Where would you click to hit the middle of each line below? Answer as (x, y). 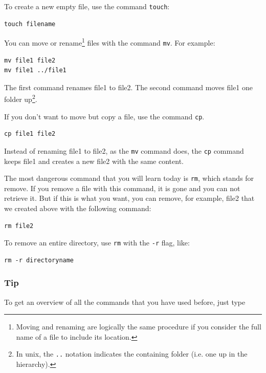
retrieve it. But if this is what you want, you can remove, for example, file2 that (129, 198)
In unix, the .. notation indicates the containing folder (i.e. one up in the (132, 354)
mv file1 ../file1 (35, 70)
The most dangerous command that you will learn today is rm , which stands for (129, 178)
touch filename (30, 24)
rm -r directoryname (39, 260)
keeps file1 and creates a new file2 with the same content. (94, 161)
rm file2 (19, 226)
